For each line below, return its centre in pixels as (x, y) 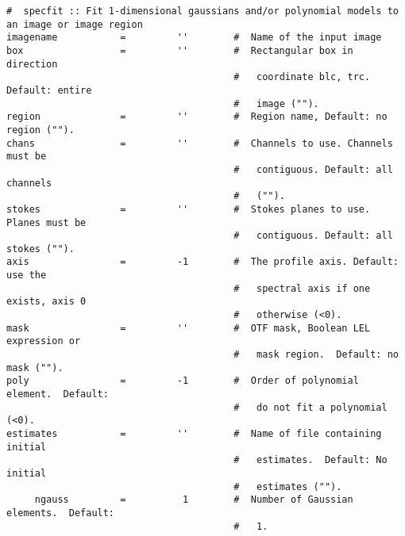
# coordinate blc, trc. (302, 77)
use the (27, 276)
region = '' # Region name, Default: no (197, 117)
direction (32, 64)
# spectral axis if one (302, 288)
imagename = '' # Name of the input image (194, 38)
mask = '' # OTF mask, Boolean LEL (189, 328)
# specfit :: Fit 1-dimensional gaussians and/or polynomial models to (202, 11)
